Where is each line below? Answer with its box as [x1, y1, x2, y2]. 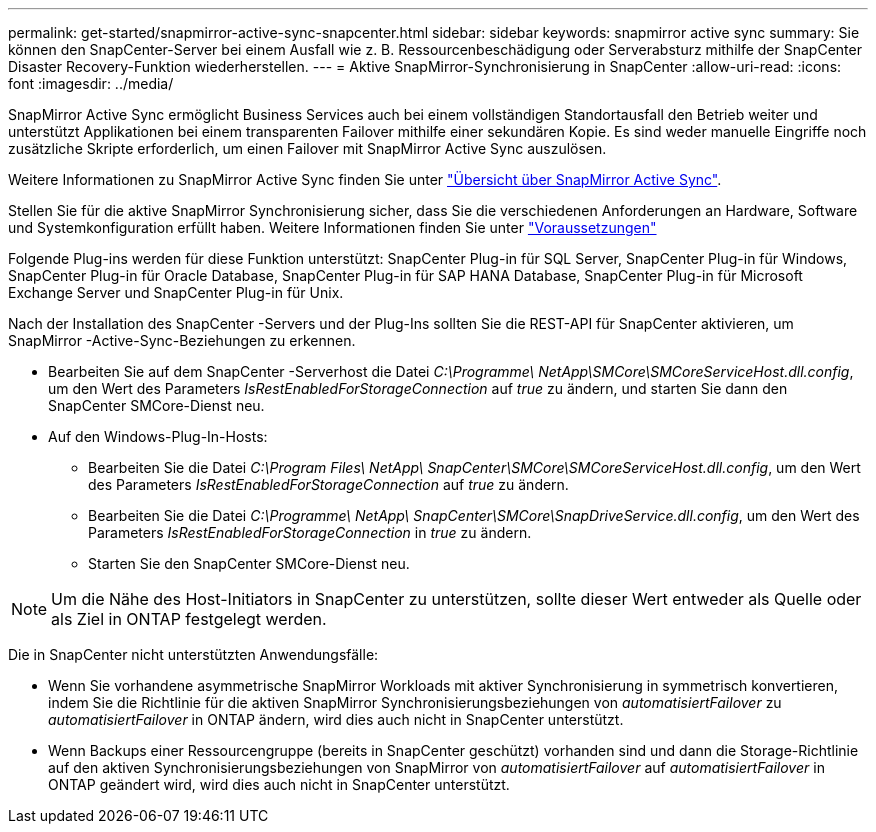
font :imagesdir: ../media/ [8, 75, 174, 92]
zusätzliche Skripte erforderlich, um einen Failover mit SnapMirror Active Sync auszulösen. [8, 140, 607, 157]
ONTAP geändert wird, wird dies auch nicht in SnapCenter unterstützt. [48, 776, 510, 793]
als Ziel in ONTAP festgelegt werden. [51, 609, 327, 629]
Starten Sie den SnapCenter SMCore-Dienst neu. [88, 555, 410, 572]
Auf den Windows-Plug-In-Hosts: [48, 428, 268, 445]
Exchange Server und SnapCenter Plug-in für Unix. [8, 284, 344, 301]
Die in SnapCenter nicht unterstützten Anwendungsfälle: [8, 646, 379, 663]
